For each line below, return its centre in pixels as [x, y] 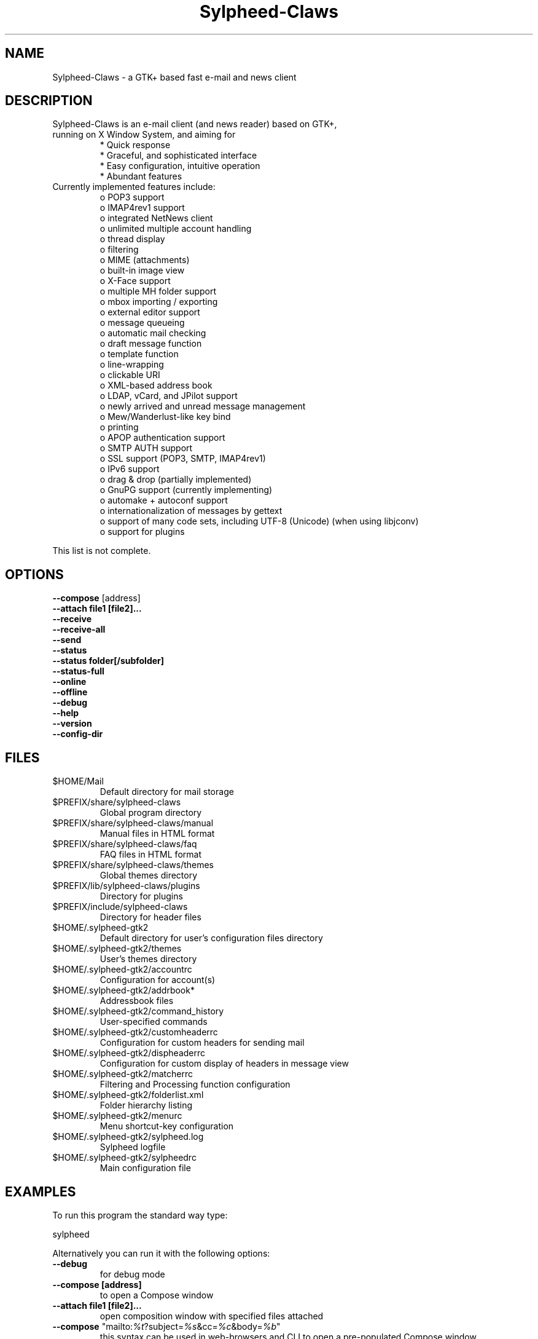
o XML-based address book [156, 385]
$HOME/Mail [78, 781]
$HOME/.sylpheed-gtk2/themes [117, 949]
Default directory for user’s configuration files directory [211, 938]
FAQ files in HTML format [150, 855]
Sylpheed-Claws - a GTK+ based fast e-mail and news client [174, 77]
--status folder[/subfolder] [108, 661]
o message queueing [142, 323]
